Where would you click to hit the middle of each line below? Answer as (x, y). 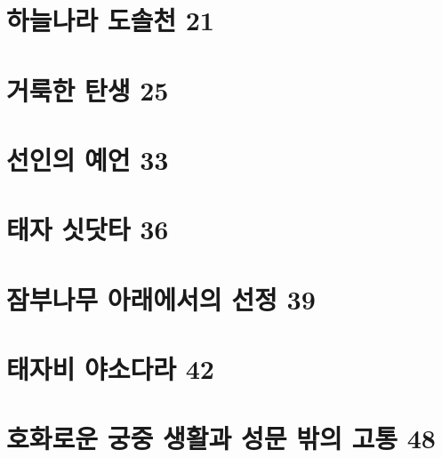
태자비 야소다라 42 (110, 369)
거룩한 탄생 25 (88, 89)
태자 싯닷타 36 (88, 229)
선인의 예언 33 (88, 159)
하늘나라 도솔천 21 (110, 20)
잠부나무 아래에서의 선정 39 (161, 298)
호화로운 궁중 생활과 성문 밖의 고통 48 (221, 438)
